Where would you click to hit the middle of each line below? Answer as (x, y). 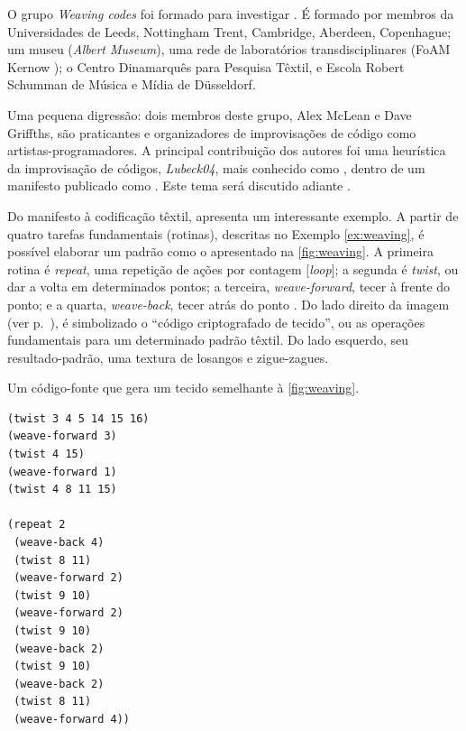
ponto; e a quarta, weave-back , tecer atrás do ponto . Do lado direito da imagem (228, 304)
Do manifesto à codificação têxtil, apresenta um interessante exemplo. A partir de (233, 215)
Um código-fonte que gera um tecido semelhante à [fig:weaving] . (183, 388)
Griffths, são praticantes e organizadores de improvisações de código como (212, 132)
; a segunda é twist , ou (397, 268)
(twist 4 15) (46, 454)
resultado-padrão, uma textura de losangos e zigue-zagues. (168, 357)
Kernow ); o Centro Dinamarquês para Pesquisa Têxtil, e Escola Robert (206, 66)
